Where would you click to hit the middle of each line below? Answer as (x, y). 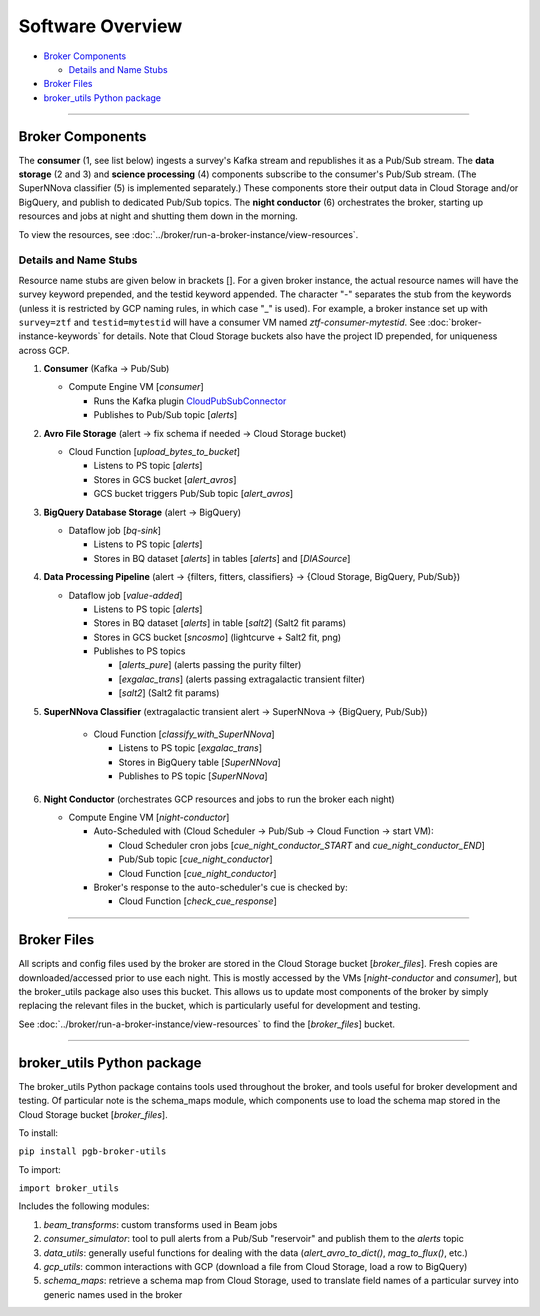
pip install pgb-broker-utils (92, 1151)
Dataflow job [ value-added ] (125, 595)
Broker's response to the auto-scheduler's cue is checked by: (221, 887)
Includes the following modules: (84, 1206)
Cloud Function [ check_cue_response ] (197, 901)
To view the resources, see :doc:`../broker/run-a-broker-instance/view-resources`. (188, 234)
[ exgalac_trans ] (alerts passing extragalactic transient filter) (241, 679)
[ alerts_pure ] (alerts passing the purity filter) (210, 665)
